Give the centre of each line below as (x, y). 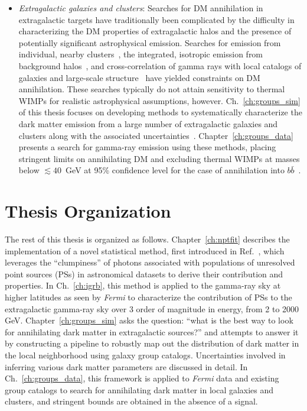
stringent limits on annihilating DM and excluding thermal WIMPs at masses (159, 158)
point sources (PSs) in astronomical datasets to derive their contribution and (144, 274)
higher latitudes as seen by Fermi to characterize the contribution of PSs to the (148, 297)
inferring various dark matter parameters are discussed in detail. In (126, 366)
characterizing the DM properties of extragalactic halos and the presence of (155, 31)
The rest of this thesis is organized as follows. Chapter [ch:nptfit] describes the (147, 239)
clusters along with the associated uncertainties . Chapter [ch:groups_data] (156, 135)
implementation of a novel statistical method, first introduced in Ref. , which (145, 250)
